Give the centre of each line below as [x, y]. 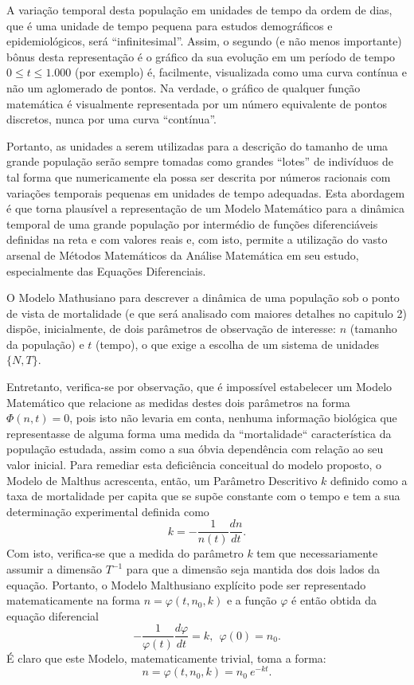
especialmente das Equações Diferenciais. [106, 270]
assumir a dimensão [55, 569]
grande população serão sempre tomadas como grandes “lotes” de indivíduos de [200, 161]
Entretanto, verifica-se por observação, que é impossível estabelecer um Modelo [199, 387]
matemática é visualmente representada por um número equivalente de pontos [197, 103]
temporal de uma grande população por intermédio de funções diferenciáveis [192, 223]
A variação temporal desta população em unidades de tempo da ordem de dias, [199, 10]
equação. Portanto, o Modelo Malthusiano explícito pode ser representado [186, 584]
